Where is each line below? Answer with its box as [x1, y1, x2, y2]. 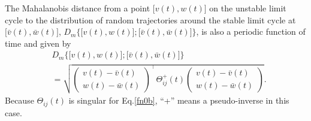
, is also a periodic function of [196, 25, 306, 38]
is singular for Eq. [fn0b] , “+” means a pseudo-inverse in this [68, 94, 289, 107]
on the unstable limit [209, 2, 286, 14]
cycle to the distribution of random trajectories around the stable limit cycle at [5, 13, 296, 26]
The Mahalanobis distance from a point [5, 2, 150, 14]
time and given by [5, 37, 71, 49]
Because [5, 94, 34, 107]
